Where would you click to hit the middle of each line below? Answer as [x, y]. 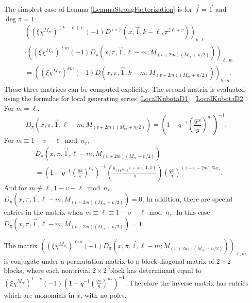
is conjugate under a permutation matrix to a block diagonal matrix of [109, 261]
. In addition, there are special [187, 199]
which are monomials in [39, 295]
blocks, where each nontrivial [47, 270]
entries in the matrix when [43, 212]
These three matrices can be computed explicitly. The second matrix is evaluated [125, 89]
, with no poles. [103, 295]
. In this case [191, 212]
